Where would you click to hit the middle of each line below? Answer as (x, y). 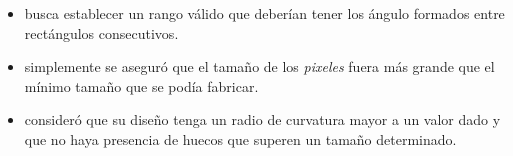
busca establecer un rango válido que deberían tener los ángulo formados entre (264, 13)
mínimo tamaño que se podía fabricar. (141, 85)
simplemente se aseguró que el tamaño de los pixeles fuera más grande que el (259, 66)
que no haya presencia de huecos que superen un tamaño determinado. (240, 138)
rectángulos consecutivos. (101, 32)
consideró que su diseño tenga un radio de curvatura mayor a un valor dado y (262, 119)
